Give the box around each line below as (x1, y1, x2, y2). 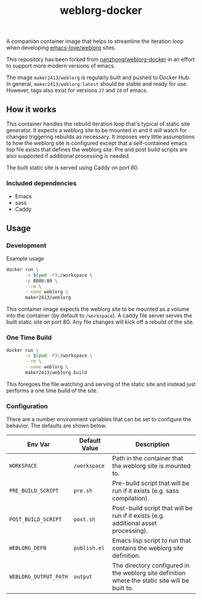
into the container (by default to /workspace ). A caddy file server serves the (6, 312, 192, 319)
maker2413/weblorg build (25, 369, 87, 376)
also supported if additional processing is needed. (6, 152, 130, 159)
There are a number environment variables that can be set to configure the (6, 416, 191, 423)
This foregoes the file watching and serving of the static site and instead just (6, 380, 196, 388)
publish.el (73, 544, 105, 552)
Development (6, 241, 47, 249)
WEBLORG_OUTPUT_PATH (9, 573, 68, 580)
